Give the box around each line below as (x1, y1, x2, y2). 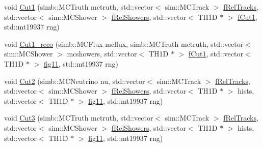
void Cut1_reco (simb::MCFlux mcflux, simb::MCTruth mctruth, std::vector (4, 38, 244, 49)
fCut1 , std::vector (188, 48, 243, 59)
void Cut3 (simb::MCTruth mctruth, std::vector (4, 112, 153, 123)
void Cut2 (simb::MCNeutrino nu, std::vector (4, 75, 145, 86)
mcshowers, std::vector (67, 48, 137, 59)
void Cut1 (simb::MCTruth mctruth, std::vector (4, 2, 153, 12)
